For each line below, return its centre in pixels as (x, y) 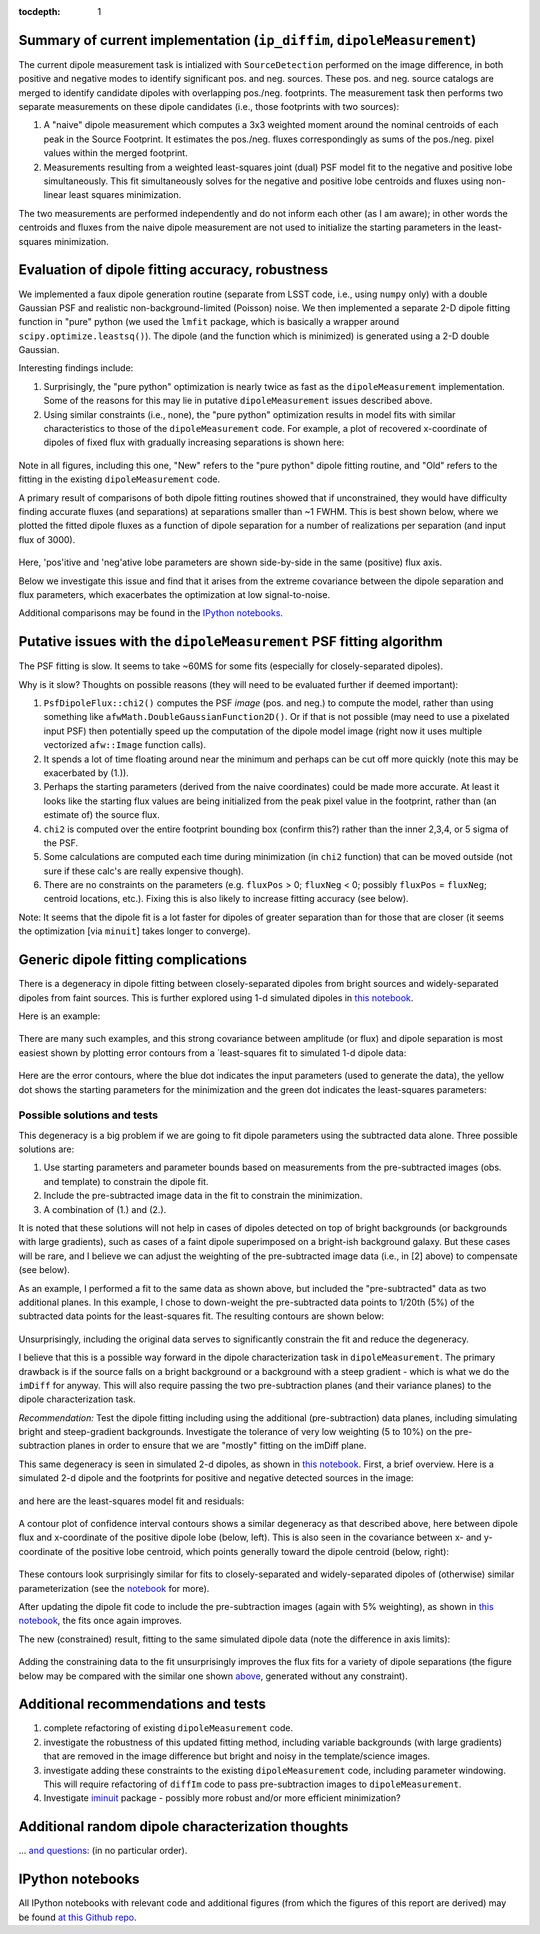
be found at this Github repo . (77, 1917)
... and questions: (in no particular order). (103, 1851)
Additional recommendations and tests (142, 1704)
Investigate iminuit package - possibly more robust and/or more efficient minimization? (222, 1798)
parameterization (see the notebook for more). (114, 1588)
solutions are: (46, 1149)
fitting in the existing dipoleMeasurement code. (119, 479)
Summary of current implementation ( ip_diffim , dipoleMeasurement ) (247, 40)
